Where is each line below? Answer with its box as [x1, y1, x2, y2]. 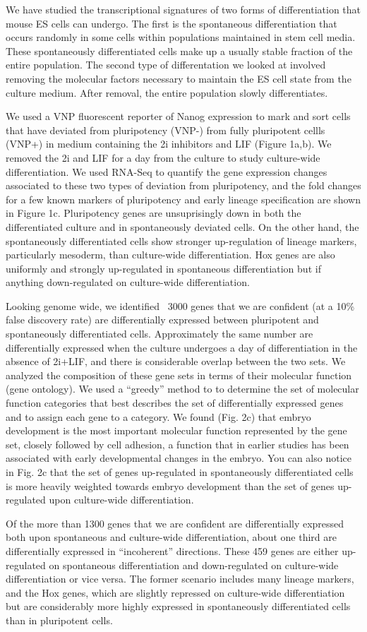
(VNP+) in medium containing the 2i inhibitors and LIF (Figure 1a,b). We [6, 136, 332, 151]
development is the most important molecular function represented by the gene [6, 423, 347, 438]
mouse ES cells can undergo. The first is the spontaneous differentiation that [6, 16, 337, 30]
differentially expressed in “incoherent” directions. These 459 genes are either [6, 543, 339, 558]
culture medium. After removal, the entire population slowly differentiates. [6, 85, 328, 100]
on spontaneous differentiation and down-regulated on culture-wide [49, 557, 339, 572]
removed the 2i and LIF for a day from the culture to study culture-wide [6, 150, 320, 165]
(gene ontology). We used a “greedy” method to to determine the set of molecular [6, 381, 359, 396]
